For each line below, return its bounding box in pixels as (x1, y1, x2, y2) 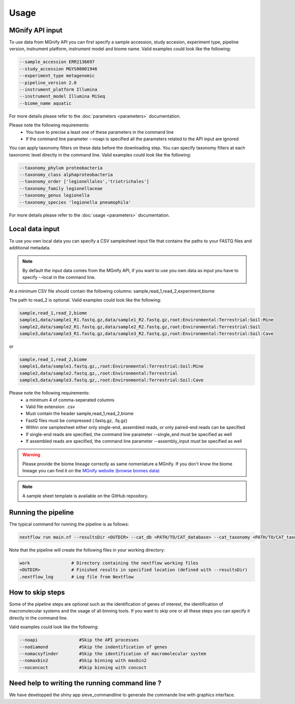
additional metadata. (9, 245, 51, 250)
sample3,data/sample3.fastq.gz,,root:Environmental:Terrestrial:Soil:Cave (19, 377, 204, 383)
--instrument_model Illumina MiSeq (19, 93, 105, 99)
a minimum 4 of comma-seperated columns (26, 397, 115, 403)
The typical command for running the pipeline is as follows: (9, 521, 129, 527)
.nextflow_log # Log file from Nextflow (19, 574, 134, 580)
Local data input (9, 225, 60, 233)
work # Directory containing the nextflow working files (19, 560, 199, 566)
